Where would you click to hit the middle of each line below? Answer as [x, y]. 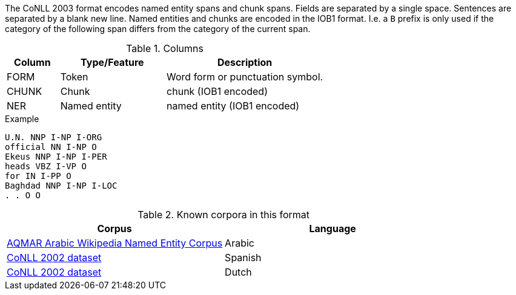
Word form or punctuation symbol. [245, 77]
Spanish [243, 258]
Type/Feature [112, 62]
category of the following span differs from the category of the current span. [158, 29]
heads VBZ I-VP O [46, 166]
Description [245, 62]
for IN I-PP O [38, 176]
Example [22, 119]
